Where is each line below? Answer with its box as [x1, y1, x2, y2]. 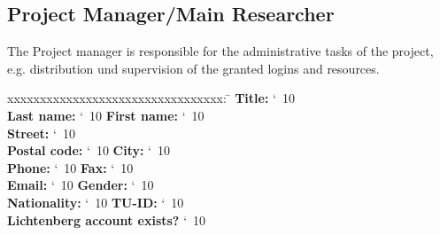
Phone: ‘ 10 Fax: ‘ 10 [7, 158, 134, 176]
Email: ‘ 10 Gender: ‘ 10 [7, 176, 154, 194]
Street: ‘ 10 [7, 123, 75, 142]
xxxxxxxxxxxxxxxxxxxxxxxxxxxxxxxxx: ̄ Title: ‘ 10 [7, 89, 295, 107]
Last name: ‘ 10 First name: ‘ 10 [7, 106, 205, 124]
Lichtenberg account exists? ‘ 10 [7, 210, 206, 229]
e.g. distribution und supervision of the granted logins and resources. [7, 59, 380, 77]
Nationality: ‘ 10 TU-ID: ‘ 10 [7, 192, 184, 211]
